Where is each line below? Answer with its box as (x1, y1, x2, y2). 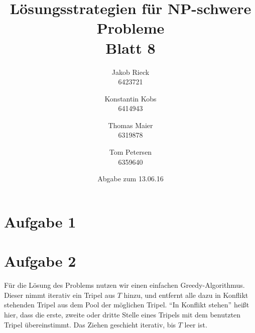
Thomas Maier (108, 120, 153, 130)
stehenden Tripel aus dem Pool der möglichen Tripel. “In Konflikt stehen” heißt (4, 299, 249, 310)
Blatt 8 (105, 37, 156, 58)
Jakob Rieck (111, 66, 150, 77)
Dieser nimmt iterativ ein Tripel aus (4, 289, 115, 300)
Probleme (96, 18, 165, 38)
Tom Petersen (109, 147, 152, 157)
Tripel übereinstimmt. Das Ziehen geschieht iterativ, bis (4, 319, 176, 329)
